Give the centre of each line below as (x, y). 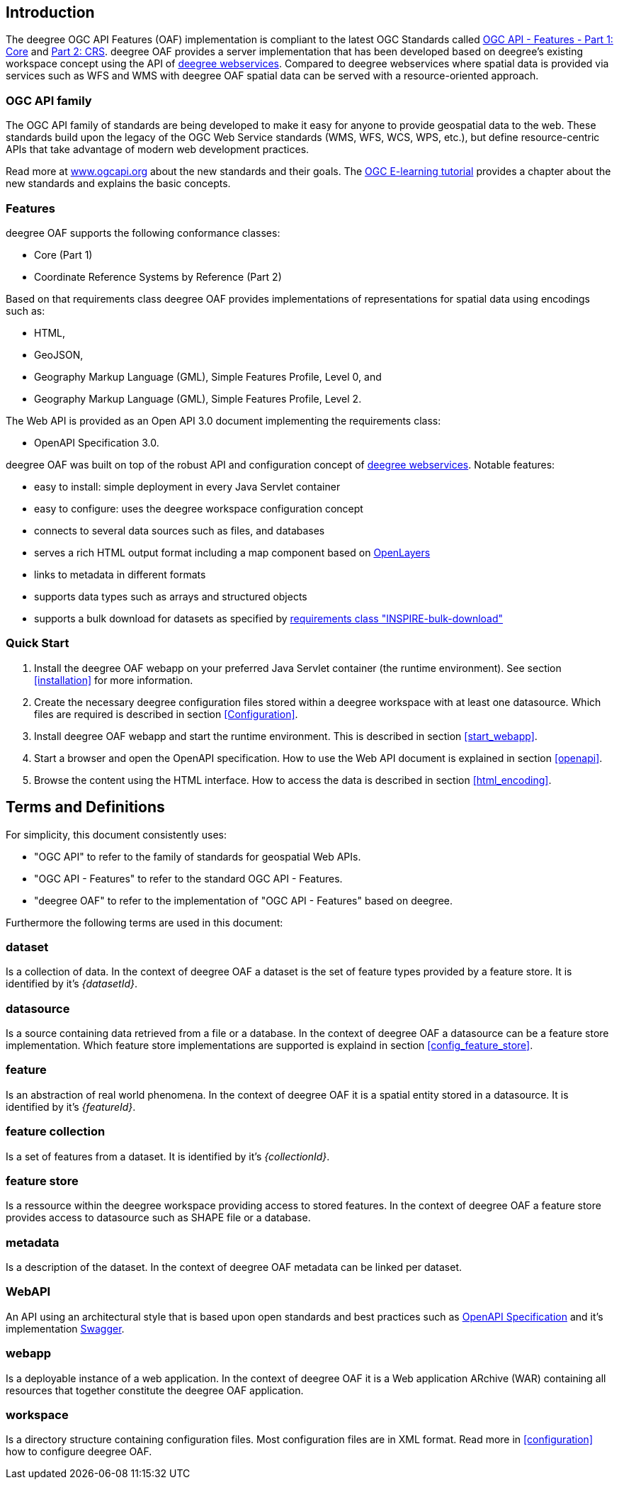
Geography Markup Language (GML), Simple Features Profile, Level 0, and (208, 376)
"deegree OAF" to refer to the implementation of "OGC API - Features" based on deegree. (244, 900)
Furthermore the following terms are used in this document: (144, 922)
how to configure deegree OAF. (79, 1452)
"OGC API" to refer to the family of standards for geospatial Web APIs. (198, 856)
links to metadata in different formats (120, 574)
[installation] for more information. (114, 680)
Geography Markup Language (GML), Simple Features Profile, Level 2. (198, 398)
